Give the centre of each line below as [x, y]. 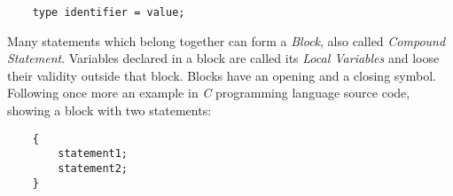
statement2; [93, 168]
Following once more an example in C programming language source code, [209, 93]
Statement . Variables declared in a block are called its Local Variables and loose [223, 58]
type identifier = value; [109, 12]
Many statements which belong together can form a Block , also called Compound [226, 40]
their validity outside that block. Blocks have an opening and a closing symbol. [222, 75]
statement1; [93, 154]
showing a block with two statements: [109, 110]
